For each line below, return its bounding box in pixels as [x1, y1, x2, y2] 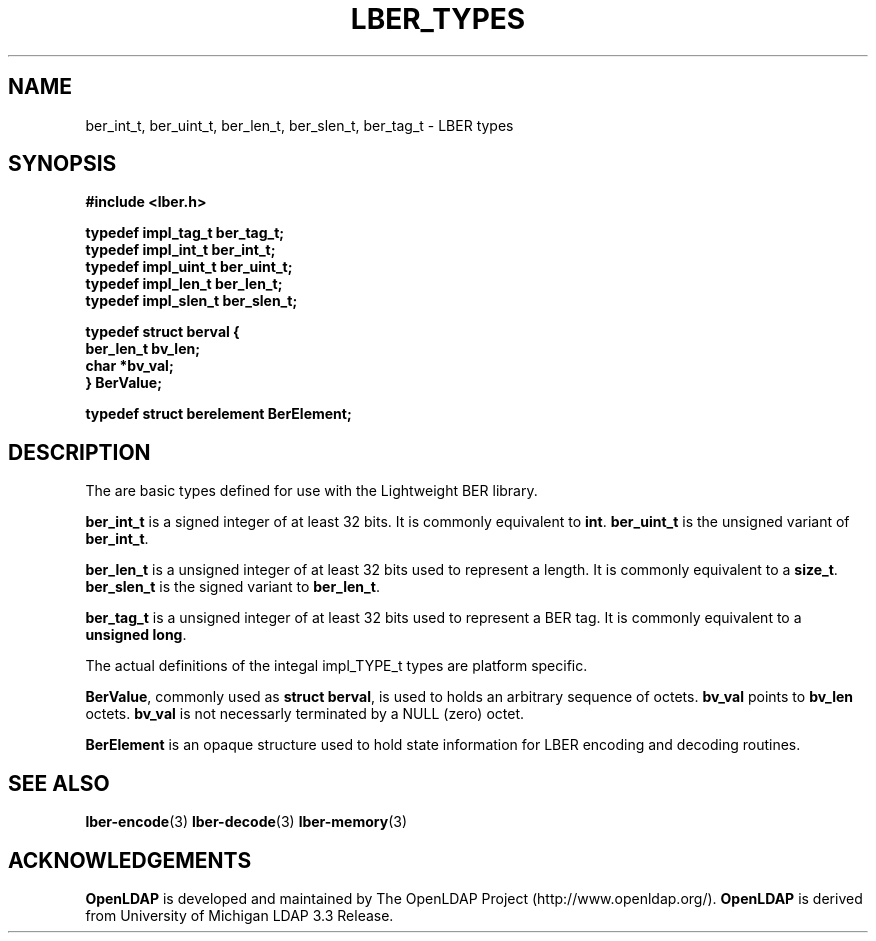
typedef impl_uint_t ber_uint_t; [85, 258, 293, 276]
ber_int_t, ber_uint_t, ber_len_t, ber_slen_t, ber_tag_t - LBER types [85, 116, 514, 134]
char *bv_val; [85, 357, 174, 375]
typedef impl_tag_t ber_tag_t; [85, 224, 285, 242]
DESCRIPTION [8, 439, 151, 465]
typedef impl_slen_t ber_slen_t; [85, 292, 298, 310]
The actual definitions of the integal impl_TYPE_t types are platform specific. [85, 657, 588, 675]
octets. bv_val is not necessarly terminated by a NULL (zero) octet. [85, 705, 525, 723]
